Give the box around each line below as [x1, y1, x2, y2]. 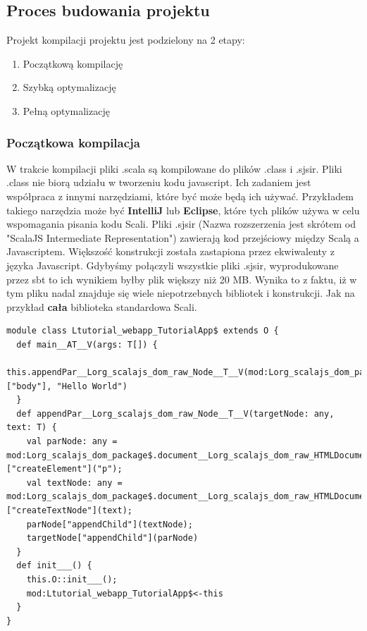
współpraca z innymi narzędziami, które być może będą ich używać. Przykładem [6, 188, 354, 203]
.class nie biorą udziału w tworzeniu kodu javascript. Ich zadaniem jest [6, 175, 311, 190]
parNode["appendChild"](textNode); [26, 519, 193, 529]
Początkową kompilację [23, 56, 123, 71]
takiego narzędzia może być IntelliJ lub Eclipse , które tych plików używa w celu [6, 202, 360, 217]
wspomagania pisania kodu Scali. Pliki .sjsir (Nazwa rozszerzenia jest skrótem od [6, 216, 356, 231]
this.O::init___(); [26, 575, 118, 585]
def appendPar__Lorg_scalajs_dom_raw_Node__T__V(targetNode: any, [16, 408, 335, 419]
